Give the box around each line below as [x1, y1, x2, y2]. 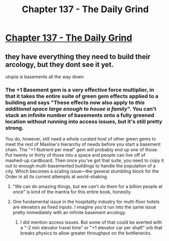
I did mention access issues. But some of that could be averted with [20, 219, 162, 225]
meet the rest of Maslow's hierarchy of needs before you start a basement [5, 141, 161, 148]
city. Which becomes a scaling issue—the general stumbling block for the [5, 168, 159, 175]
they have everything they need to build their [5, 52, 151, 61]
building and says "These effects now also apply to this [5, 99, 145, 106]
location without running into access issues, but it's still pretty [5, 118, 162, 125]
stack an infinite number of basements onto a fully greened [5, 112, 155, 119]
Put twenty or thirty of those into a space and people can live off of [5, 152, 146, 158]
